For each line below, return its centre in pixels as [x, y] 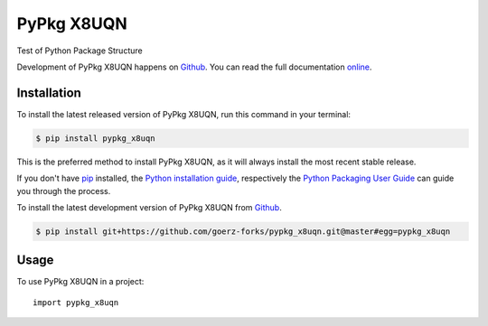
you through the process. [64, 191]
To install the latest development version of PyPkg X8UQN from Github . [149, 207]
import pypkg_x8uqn [76, 302]
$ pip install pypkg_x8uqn [95, 138]
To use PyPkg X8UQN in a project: [80, 282]
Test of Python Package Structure [80, 51]
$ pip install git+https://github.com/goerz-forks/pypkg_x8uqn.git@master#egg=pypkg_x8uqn [243, 231]
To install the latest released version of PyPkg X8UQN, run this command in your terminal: [184, 114]
